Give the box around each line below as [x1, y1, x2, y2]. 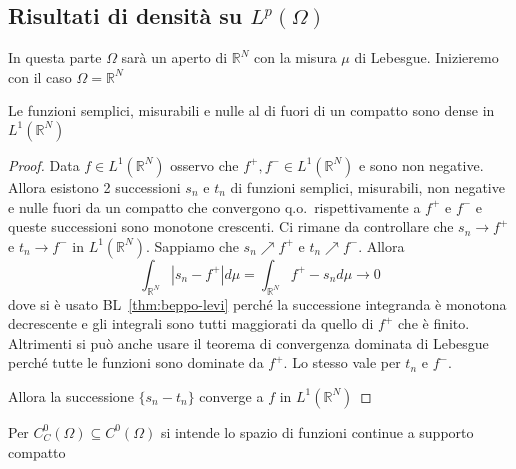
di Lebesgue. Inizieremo [354, 47, 499, 68]
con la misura [254, 47, 337, 68]
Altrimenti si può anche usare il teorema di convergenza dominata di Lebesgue [8, 332, 489, 353]
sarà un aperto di [121, 47, 228, 68]
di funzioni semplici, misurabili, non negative [230, 176, 505, 197]
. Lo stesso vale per [283, 352, 401, 373]
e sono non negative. [359, 154, 484, 175]
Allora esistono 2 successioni [8, 176, 181, 197]
